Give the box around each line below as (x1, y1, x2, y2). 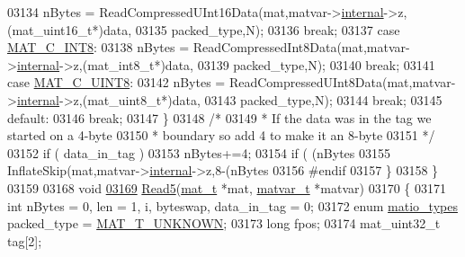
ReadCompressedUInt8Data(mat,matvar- (228, 73, 456, 92)
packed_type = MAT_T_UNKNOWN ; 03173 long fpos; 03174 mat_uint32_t (7, 214, 441, 233)
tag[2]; (7, 231, 42, 250)
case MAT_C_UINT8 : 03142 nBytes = (7, 73, 226, 92)
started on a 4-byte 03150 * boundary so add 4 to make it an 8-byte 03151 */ (7, 126, 435, 145)
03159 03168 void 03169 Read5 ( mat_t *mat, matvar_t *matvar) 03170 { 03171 (7, 178, 446, 197)
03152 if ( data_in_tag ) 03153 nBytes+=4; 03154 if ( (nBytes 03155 (7, 143, 391, 162)
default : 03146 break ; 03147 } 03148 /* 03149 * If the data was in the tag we (7, 108, 432, 127)
